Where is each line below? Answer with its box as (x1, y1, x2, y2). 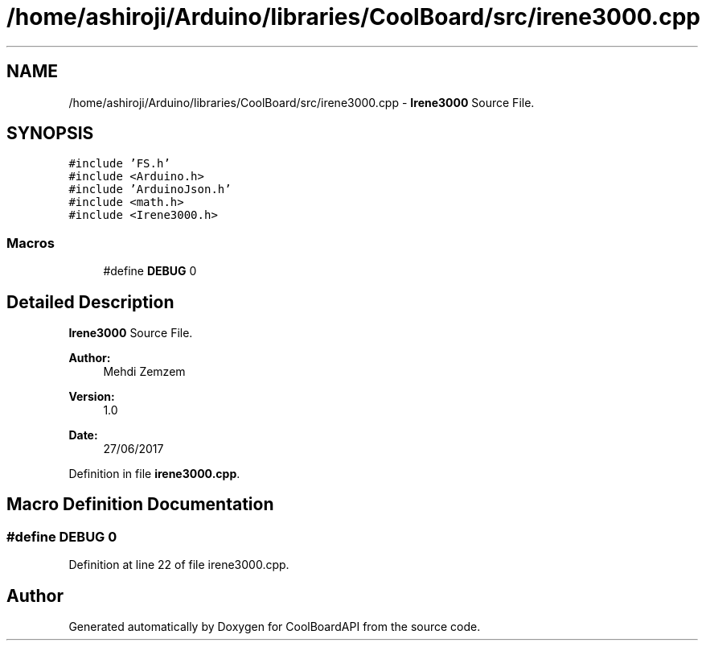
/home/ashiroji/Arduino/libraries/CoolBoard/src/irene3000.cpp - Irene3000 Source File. (68, 95, 535, 109)
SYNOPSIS (6, 123, 94, 144)
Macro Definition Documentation (6, 494, 274, 515)
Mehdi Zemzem (103, 365, 186, 379)
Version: (68, 389, 115, 404)
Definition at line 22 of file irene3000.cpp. (68, 558, 289, 572)
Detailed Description (6, 291, 174, 312)
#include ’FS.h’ (68, 157, 170, 171)
